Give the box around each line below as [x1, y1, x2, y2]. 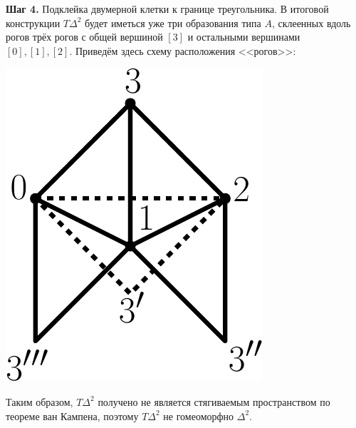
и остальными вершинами [187, 29, 300, 44]
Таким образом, [6, 394, 73, 409]
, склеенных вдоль [271, 15, 351, 30]
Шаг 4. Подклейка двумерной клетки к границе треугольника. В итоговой [6, 1, 329, 16]
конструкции [6, 15, 61, 30]
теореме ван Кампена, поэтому [6, 408, 139, 423]
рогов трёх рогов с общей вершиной [6, 29, 163, 44]
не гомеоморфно [163, 408, 234, 423]
